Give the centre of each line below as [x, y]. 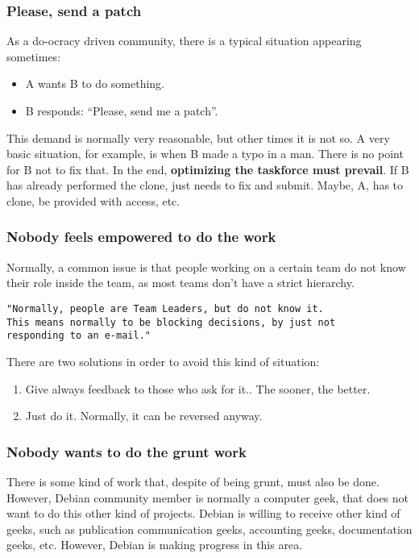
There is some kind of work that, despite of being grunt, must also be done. [193, 481]
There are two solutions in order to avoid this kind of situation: [163, 361]
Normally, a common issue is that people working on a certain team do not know [206, 267]
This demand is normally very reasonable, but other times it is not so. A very [198, 137]
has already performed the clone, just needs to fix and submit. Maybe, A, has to [205, 185]
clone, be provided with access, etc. [93, 200]
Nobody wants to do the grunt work [127, 451]
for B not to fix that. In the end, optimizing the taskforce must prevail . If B [208, 169]
